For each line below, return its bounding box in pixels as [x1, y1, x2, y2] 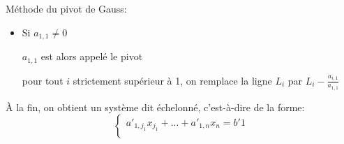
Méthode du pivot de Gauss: [6, 1, 127, 15]
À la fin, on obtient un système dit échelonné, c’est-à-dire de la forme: [6, 99, 305, 114]
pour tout [22, 73, 63, 87]
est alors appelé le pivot [40, 49, 143, 64]
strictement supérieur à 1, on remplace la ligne [73, 73, 272, 87]
